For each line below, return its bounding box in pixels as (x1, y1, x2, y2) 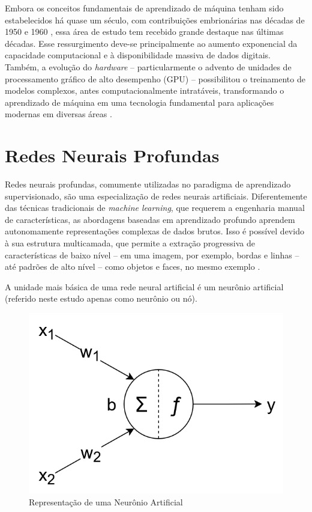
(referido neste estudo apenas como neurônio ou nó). (5, 292, 197, 305)
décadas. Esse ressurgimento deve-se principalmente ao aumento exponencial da (5, 37, 298, 49)
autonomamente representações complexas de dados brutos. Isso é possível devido (5, 225, 304, 237)
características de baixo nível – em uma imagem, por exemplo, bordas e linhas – (5, 248, 299, 261)
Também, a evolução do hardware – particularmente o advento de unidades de (5, 60, 292, 73)
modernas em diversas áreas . (5, 108, 112, 120)
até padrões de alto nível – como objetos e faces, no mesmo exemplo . (5, 260, 260, 273)
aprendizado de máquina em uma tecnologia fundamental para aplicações (5, 96, 274, 108)
